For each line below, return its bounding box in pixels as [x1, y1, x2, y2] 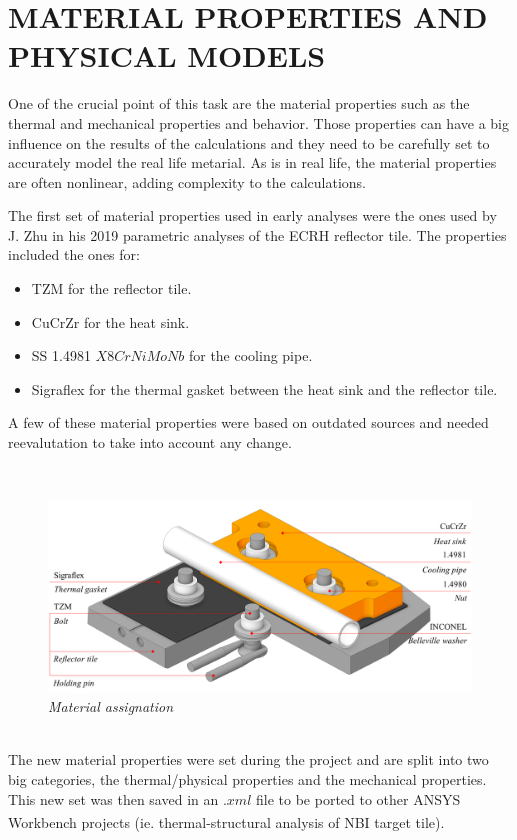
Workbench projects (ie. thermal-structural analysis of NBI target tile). [8, 811, 445, 832]
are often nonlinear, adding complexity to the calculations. [8, 171, 366, 192]
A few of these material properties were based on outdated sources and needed [8, 412, 489, 433]
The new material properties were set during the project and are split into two [8, 749, 489, 770]
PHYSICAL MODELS [8, 35, 326, 76]
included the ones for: [8, 244, 140, 265]
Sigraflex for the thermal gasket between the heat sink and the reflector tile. [31, 378, 498, 399]
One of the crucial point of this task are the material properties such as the [8, 93, 470, 114]
